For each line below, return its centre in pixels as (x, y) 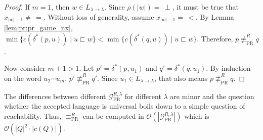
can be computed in (113, 116)
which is (197, 116)
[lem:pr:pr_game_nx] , (38, 28)
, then (60, 7)
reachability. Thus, (33, 116)
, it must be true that (206, 7)
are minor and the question (212, 96)
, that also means (181, 78)
